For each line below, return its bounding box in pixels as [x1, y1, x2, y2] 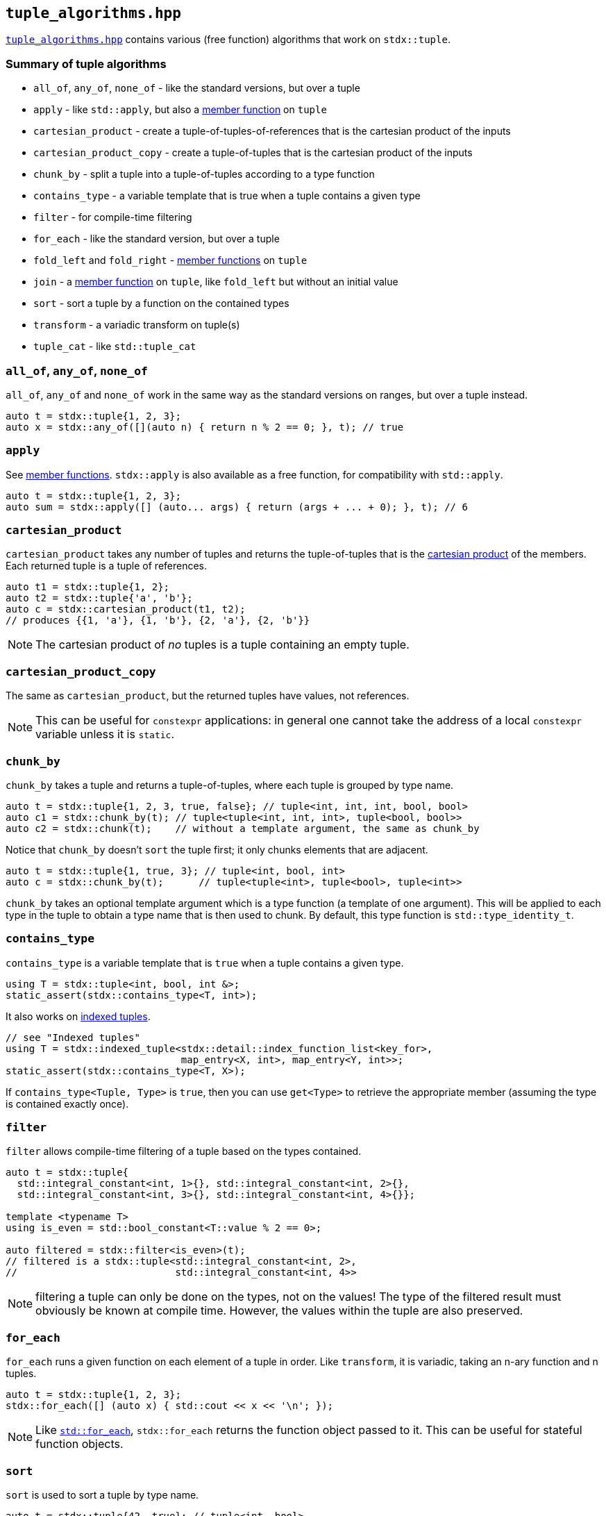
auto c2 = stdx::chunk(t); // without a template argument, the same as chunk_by [6, 822, 480, 834]
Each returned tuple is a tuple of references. [6, 560, 208, 572]
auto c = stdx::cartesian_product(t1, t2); [6, 603, 246, 615]
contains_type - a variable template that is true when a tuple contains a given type [33, 190, 421, 202]
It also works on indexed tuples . [6, 1010, 151, 1022]
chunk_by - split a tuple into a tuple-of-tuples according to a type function [33, 168, 375, 181]
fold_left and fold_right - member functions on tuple [33, 254, 308, 267]
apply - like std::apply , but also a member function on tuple [33, 103, 327, 116]
